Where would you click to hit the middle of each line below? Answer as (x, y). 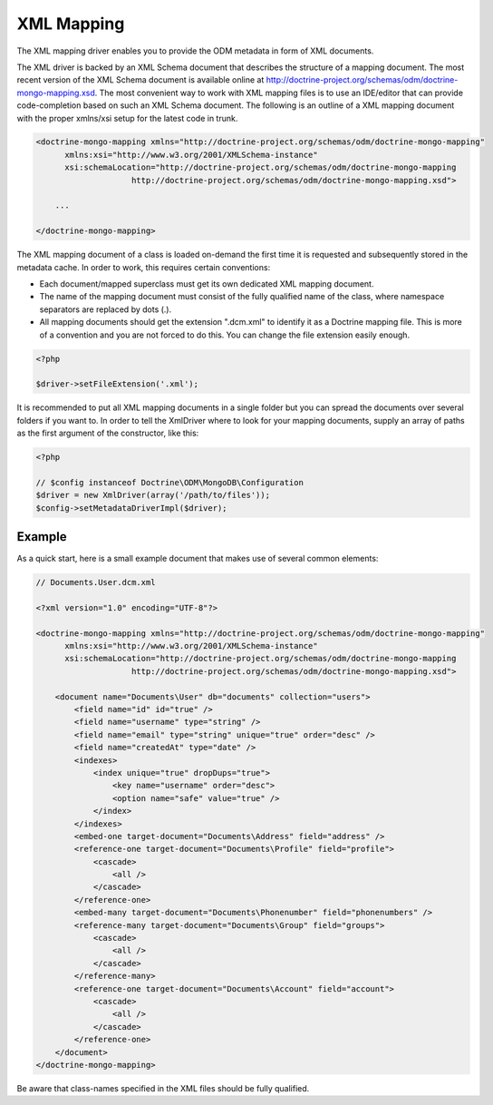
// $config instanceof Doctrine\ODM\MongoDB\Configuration (169, 482)
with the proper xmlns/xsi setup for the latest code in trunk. (127, 118)
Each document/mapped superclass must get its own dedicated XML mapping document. (207, 284)
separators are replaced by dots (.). (106, 309)
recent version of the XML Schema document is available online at (140, 80)
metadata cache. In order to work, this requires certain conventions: (144, 267)
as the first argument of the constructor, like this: (108, 433)
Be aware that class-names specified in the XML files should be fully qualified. (163, 1088)
